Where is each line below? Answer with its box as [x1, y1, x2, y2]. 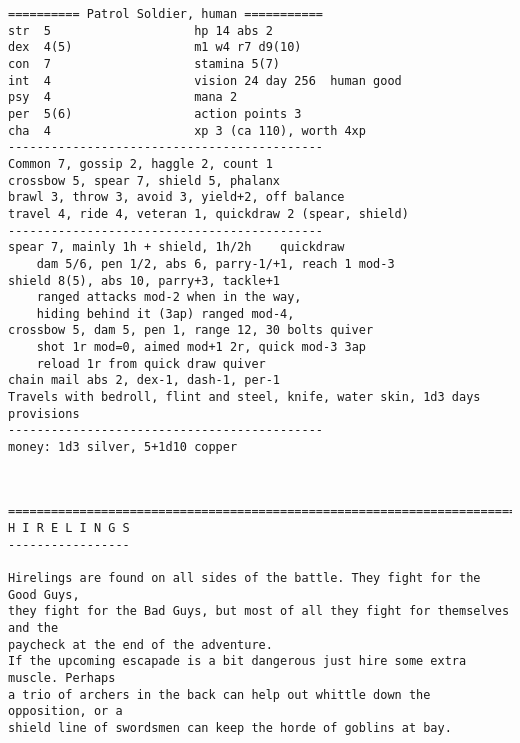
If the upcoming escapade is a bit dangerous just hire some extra [8, 654, 467, 669]
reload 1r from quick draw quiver [36, 356, 266, 371]
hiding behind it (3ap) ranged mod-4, [36, 306, 295, 321]
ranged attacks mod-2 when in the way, [36, 290, 302, 305]
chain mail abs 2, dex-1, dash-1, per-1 [8, 373, 281, 388]
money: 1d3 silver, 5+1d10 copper [8, 440, 238, 455]
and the [8, 620, 59, 635]
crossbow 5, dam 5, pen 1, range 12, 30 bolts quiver [8, 323, 374, 338]
